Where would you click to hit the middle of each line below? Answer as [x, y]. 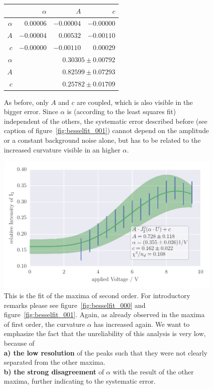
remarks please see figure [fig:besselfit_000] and [75, 305]
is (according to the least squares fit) [122, 111]
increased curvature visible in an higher [62, 149]
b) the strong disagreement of [54, 371]
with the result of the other [153, 371]
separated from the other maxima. [55, 362]
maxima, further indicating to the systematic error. [80, 381]
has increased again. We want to [142, 324]
